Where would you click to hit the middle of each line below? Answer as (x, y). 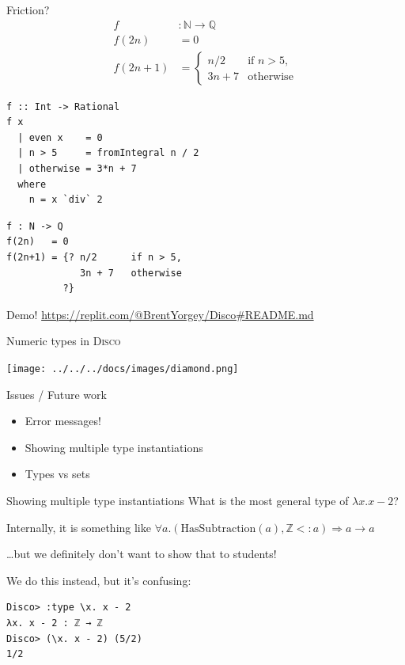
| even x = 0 (60, 137)
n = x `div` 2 (66, 200)
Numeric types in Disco (64, 341)
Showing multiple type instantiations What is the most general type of (178, 501)
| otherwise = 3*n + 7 (77, 169)
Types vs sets (57, 474)
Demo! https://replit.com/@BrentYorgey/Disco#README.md (160, 314)
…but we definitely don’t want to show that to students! (142, 554)
